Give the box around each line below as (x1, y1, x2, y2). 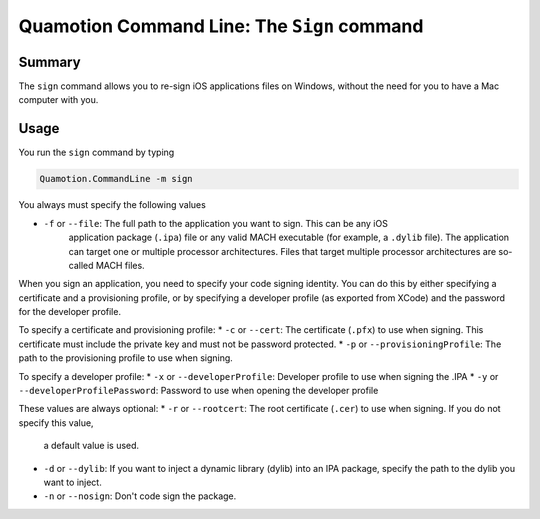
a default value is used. (43, 440, 140, 452)
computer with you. (18, 94, 99, 106)
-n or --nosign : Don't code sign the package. (43, 490, 237, 502)
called (68, 259, 94, 271)
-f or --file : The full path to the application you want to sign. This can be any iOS (43, 217, 389, 229)
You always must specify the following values (18, 199, 207, 211)
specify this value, (18, 416, 94, 429)
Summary (18, 53, 81, 70)
